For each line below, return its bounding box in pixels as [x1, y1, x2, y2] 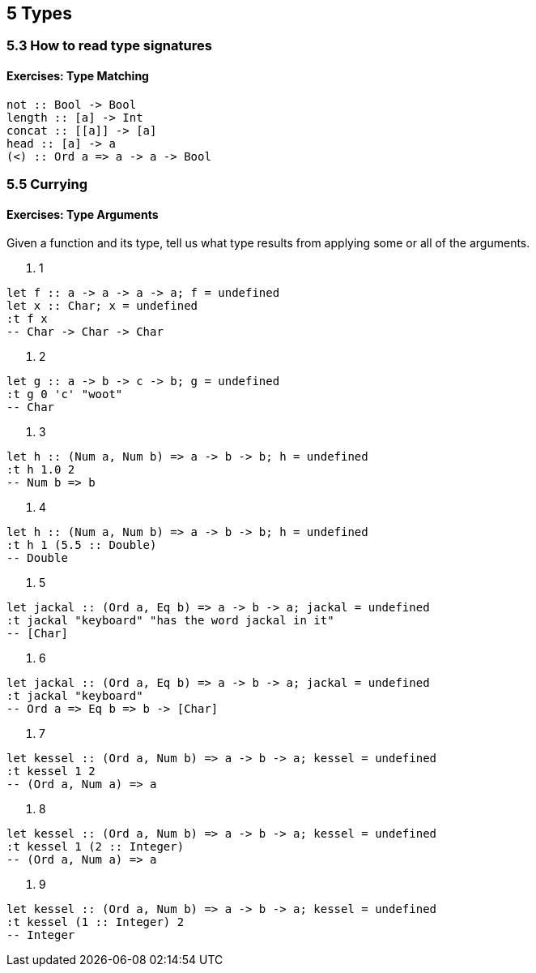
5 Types [6, 3, 72, 24]
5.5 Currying [6, 176, 88, 193]
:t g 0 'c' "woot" [6, 388, 123, 401]
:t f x [6, 312, 48, 326]
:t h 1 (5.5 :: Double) [6, 538, 157, 552]
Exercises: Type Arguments [6, 207, 159, 221]
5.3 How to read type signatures [6, 37, 212, 54]
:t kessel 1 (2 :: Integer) [6, 840, 185, 854]
